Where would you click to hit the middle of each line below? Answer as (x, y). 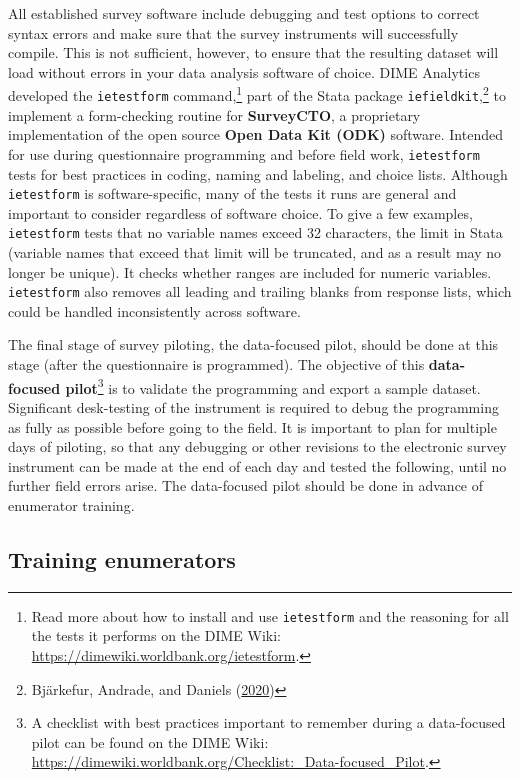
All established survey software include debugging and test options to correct (244, 13)
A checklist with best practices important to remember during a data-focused (268, 722)
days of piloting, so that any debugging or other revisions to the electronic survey (257, 446)
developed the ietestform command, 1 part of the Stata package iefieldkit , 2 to (257, 94)
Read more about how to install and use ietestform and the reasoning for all (270, 615)
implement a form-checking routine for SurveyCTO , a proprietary (214, 114)
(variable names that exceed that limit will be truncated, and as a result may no (255, 252)
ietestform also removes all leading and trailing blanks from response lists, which (260, 291)
